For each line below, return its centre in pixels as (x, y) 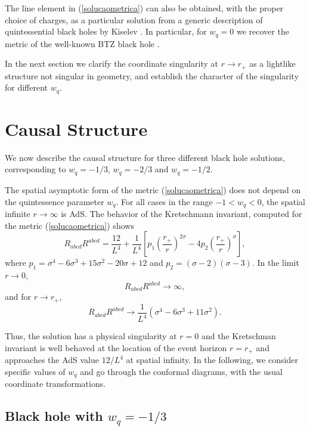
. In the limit (275, 263)
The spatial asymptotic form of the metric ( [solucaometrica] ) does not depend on (153, 189)
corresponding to (35, 169)
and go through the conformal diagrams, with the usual (181, 371)
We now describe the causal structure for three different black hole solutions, (145, 157)
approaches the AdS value (52, 360)
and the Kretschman (238, 336)
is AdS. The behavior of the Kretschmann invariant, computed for (182, 213)
